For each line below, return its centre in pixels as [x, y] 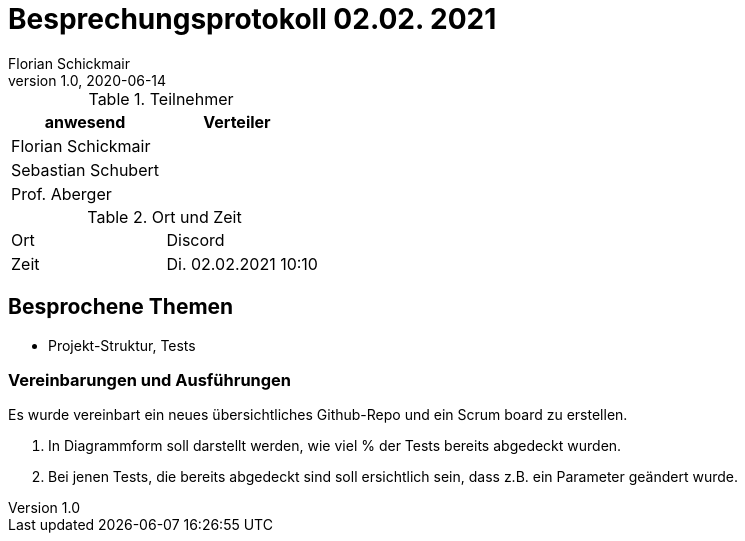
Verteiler [237, 121]
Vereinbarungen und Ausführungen [150, 379]
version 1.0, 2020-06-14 [87, 80]
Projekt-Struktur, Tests [122, 345]
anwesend [85, 121]
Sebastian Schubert [85, 169]
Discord [195, 239]
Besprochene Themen [121, 307]
